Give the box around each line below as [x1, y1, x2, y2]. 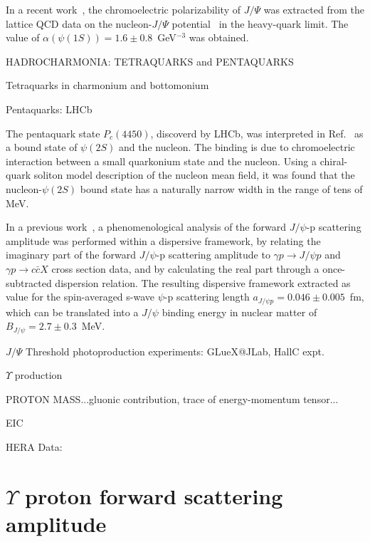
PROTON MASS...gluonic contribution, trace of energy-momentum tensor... [6, 391, 339, 406]
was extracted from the [263, 2, 364, 16]
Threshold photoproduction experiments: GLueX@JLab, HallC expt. [26, 343, 324, 358]
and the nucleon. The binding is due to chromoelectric [118, 140, 355, 155]
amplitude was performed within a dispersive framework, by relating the [6, 233, 321, 248]
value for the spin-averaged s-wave [6, 289, 155, 304]
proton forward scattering [25, 481, 283, 510]
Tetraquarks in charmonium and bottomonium [6, 78, 209, 93]
